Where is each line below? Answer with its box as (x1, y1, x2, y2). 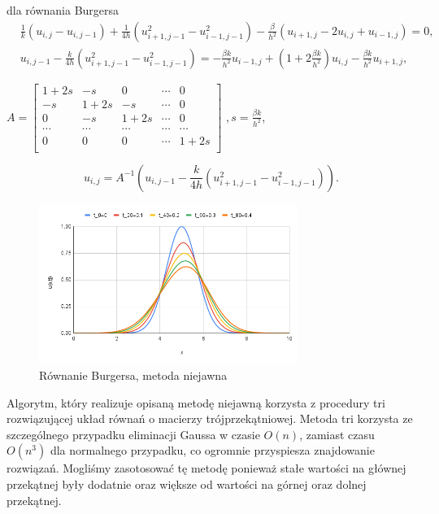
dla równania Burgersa (7, 2, 120, 18)
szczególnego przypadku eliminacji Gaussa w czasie (7, 425, 260, 442)
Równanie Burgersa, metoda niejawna (39, 367, 228, 384)
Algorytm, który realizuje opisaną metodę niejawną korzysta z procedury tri (7, 394, 385, 411)
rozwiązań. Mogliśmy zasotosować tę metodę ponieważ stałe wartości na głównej (7, 460, 406, 477)
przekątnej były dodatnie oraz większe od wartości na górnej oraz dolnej (7, 476, 367, 493)
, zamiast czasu (299, 425, 375, 442)
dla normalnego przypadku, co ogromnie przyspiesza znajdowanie (50, 442, 375, 459)
